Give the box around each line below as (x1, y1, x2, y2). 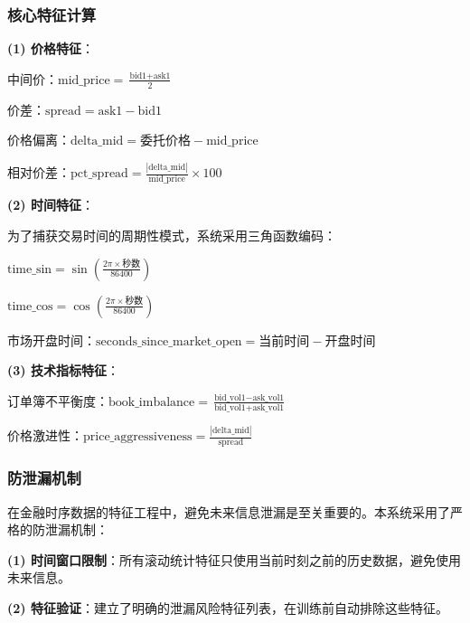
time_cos (7, 299, 53, 313)
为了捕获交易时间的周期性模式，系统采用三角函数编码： (7, 226, 336, 245)
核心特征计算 (7, 3, 97, 25)
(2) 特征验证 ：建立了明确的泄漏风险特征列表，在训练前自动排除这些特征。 (7, 598, 448, 617)
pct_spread (70, 167, 128, 181)
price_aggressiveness (83, 430, 193, 444)
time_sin (7, 262, 52, 276)
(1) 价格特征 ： (7, 39, 94, 58)
